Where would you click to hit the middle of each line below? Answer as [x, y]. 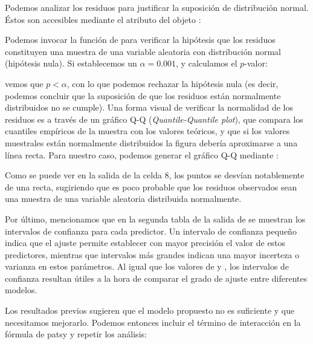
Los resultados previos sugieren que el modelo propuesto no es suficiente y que [150, 310]
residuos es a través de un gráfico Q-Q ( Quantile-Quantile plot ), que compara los [154, 119]
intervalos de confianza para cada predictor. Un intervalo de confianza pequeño [151, 231]
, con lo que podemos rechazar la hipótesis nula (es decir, [173, 83]
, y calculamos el [207, 63]
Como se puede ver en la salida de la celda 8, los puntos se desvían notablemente [155, 175]
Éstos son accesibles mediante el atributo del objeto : [103, 19]
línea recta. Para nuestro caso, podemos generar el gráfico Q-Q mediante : [142, 154]
